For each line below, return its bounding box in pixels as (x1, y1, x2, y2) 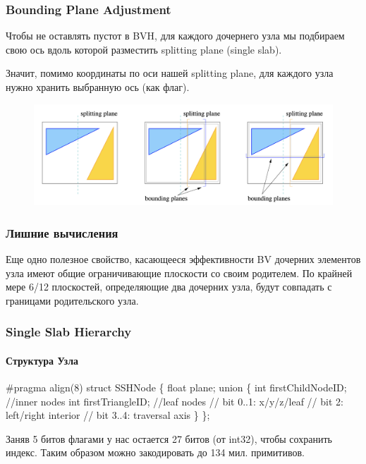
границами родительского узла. (6, 293, 139, 307)
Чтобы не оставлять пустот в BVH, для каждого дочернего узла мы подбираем (6, 28, 345, 43)
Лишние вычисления (6, 224, 118, 241)
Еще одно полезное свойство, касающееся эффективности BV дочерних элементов (6, 252, 361, 267)
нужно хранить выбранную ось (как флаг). (6, 80, 190, 94)
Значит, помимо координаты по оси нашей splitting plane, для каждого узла (6, 66, 334, 80)
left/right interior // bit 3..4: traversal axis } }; (6, 408, 210, 422)
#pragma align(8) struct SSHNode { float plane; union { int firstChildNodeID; (6, 380, 347, 395)
